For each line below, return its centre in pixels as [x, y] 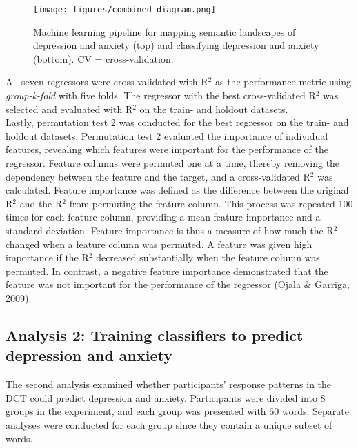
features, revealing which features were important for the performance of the [167, 149]
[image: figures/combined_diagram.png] [125, 10]
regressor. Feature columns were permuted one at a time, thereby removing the [173, 163]
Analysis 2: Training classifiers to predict [155, 335]
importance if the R [47, 257]
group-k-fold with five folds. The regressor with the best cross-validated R [161, 95]
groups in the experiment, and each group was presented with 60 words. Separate [177, 411]
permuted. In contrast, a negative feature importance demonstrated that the [167, 271]
